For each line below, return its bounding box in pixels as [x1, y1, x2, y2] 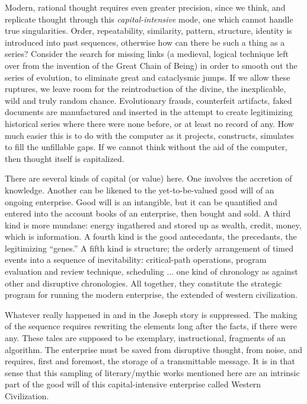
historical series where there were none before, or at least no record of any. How [5, 117, 294, 129]
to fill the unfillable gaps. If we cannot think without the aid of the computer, [5, 141, 287, 153]
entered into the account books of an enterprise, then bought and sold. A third [5, 207, 291, 220]
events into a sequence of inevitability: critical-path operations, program [5, 253, 267, 266]
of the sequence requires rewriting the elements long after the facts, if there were [5, 320, 297, 332]
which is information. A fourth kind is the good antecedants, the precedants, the [5, 230, 297, 243]
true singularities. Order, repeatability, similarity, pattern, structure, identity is [5, 24, 292, 37]
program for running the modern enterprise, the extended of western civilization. [5, 288, 298, 301]
